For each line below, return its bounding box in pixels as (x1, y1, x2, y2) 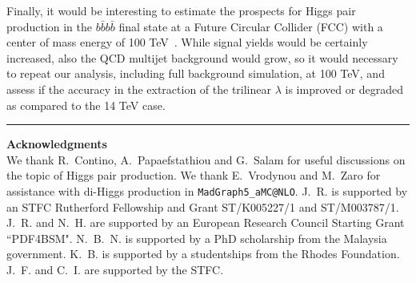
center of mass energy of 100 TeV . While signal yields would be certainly (6, 34, 368, 51)
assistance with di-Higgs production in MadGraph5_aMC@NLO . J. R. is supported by (6, 182, 408, 199)
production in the (6, 18, 93, 34)
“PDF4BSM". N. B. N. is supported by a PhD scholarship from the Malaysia (6, 229, 387, 246)
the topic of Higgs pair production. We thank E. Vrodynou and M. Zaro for (6, 167, 381, 184)
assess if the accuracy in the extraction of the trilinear (6, 80, 272, 97)
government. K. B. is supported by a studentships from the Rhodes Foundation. (6, 245, 400, 262)
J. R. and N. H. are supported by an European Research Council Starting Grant (6, 214, 405, 231)
